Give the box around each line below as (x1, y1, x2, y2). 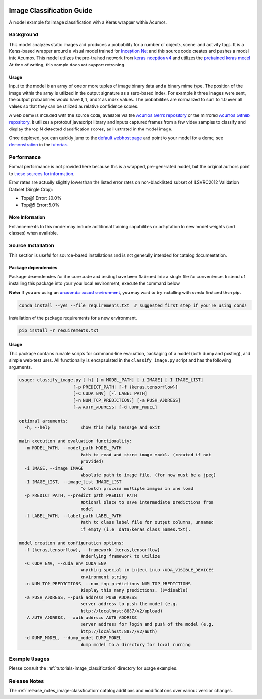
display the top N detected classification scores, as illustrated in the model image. (9, 126, 173, 132)
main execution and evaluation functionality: (19, 438, 132, 444)
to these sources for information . (9, 170, 75, 177)
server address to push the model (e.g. (80, 601, 178, 607)
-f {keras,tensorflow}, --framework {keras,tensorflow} (24, 547, 160, 553)
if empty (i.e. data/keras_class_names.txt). (80, 526, 191, 532)
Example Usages (9, 655, 49, 662)
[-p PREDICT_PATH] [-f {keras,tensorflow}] (73, 384, 178, 390)
